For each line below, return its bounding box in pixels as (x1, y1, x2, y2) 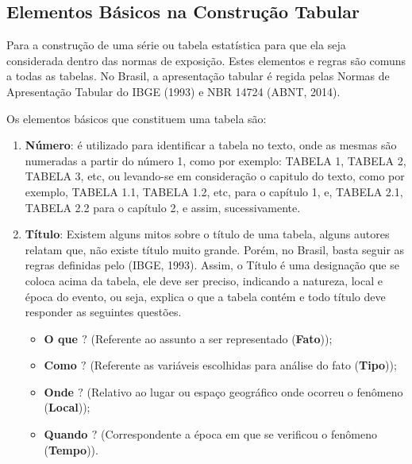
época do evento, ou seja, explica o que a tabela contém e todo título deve (25, 288, 386, 304)
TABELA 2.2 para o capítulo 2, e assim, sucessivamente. (25, 199, 301, 215)
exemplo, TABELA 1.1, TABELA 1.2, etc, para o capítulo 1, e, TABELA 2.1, (25, 183, 403, 199)
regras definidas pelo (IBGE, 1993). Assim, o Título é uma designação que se (25, 257, 399, 273)
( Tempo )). (44, 441, 98, 458)
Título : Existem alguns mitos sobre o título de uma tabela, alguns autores (25, 226, 390, 242)
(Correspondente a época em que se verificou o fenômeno (101, 426, 377, 443)
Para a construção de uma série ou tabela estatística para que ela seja (6, 37, 346, 53)
